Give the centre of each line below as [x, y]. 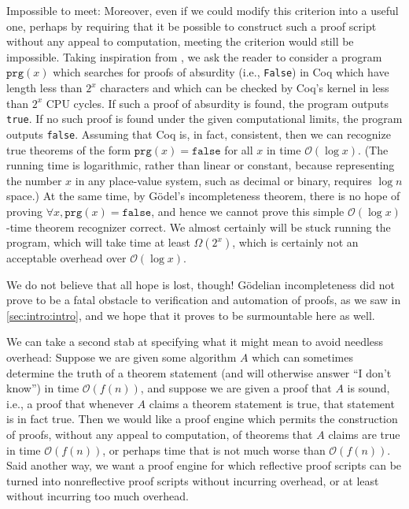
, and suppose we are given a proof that [236, 388]
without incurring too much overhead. [98, 496]
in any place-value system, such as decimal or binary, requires [223, 180]
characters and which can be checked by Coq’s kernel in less [245, 88]
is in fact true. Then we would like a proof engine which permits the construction [202, 419]
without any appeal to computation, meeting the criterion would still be [180, 41]
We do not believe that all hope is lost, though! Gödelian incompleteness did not [201, 284]
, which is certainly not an [295, 242]
